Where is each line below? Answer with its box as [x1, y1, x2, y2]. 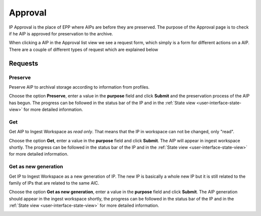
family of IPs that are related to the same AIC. [9, 180, 100, 186]
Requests [9, 59, 38, 67]
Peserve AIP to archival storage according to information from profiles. [9, 84, 150, 90]
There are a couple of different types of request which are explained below [9, 46, 159, 52]
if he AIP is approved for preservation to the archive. [9, 31, 113, 36]
